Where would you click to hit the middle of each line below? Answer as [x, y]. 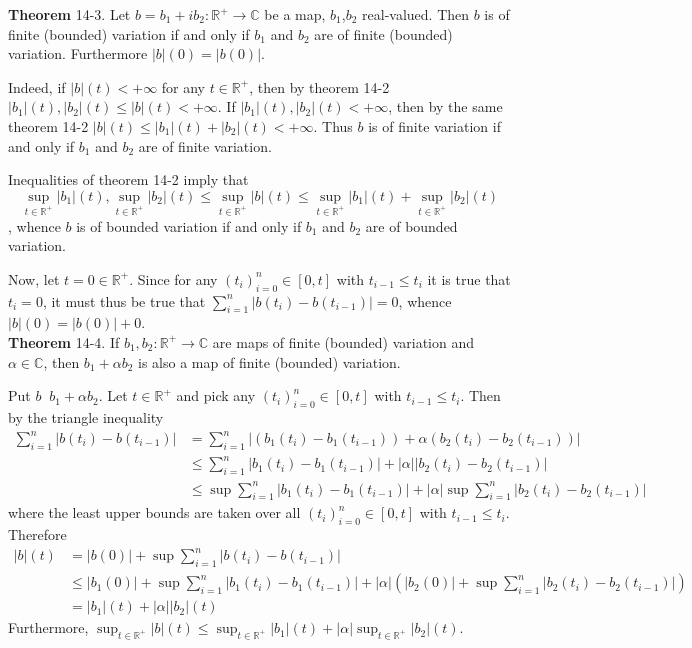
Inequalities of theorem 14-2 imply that [128, 179]
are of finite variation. [205, 145]
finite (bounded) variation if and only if [129, 33]
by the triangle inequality [86, 416]
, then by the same [445, 106]
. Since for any [173, 278]
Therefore [37, 534]
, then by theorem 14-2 [319, 86]
